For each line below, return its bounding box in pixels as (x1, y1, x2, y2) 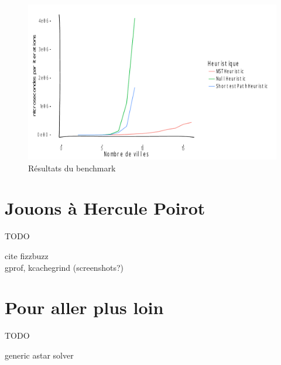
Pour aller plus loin (5, 295, 164, 319)
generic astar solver (5, 349, 74, 361)
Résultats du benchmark (28, 161, 116, 174)
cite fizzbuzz (5, 249, 49, 261)
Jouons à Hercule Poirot (5, 196, 205, 220)
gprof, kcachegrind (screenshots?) (5, 261, 124, 273)
